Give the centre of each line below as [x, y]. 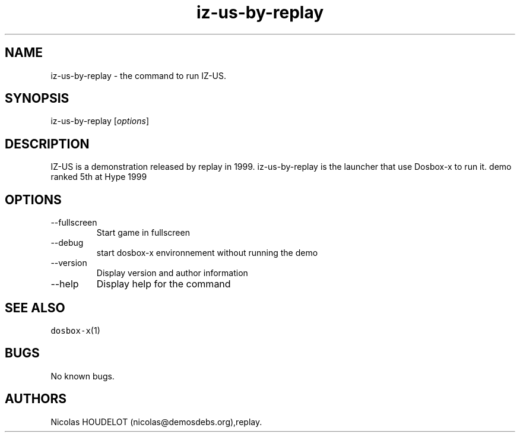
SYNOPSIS [37, 99]
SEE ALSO [35, 308]
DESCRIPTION [47, 144]
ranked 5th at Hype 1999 [99, 177]
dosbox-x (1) [75, 330]
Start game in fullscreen [143, 233]
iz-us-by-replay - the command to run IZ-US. [139, 75]
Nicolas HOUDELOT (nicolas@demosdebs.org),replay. [156, 422]
